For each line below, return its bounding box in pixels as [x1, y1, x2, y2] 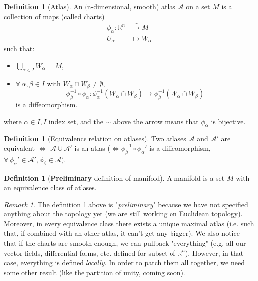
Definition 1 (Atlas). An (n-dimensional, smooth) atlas [4, 1, 175, 11]
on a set [186, 1, 210, 11]
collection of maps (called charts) [4, 11, 105, 21]
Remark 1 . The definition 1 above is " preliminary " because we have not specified [4, 199, 248, 209]
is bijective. [211, 116, 246, 126]
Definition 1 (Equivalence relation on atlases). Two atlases [4, 133, 186, 143]
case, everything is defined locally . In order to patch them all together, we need [4, 257, 245, 268]
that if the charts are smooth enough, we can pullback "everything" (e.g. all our [4, 238, 246, 248]
